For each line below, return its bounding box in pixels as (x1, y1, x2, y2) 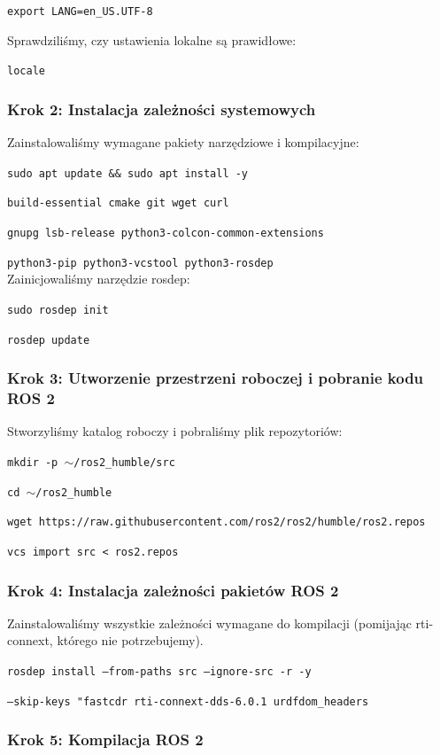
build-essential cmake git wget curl (7, 197, 229, 210)
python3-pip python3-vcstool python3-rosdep (7, 256, 274, 269)
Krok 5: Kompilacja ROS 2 (7, 728, 204, 751)
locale (7, 65, 45, 78)
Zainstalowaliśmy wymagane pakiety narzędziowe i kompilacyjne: (7, 133, 359, 152)
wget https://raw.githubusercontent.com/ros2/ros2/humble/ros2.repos (7, 516, 426, 529)
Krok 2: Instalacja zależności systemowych (7, 97, 316, 120)
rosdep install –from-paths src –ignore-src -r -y (7, 665, 312, 679)
